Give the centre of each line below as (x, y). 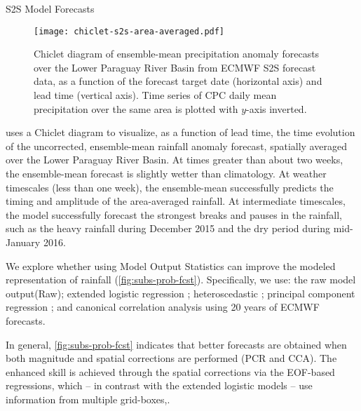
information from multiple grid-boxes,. (88, 399)
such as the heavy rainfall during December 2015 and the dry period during (168, 228)
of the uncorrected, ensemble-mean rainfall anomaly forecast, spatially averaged (176, 146)
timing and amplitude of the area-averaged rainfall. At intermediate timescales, (176, 201)
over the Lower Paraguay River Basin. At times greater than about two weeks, (175, 160)
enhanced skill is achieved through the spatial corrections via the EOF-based (170, 371)
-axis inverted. (277, 108)
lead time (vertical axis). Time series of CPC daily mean (155, 95)
